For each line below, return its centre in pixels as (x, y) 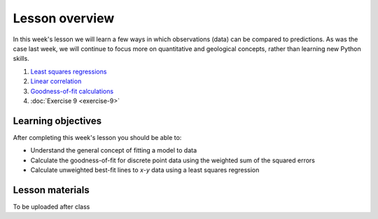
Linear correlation (56, 81)
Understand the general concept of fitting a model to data (114, 150)
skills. (21, 59)
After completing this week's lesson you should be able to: (97, 137)
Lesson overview (64, 18)
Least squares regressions (69, 71)
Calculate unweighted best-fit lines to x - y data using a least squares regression (145, 170)
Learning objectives (57, 121)
